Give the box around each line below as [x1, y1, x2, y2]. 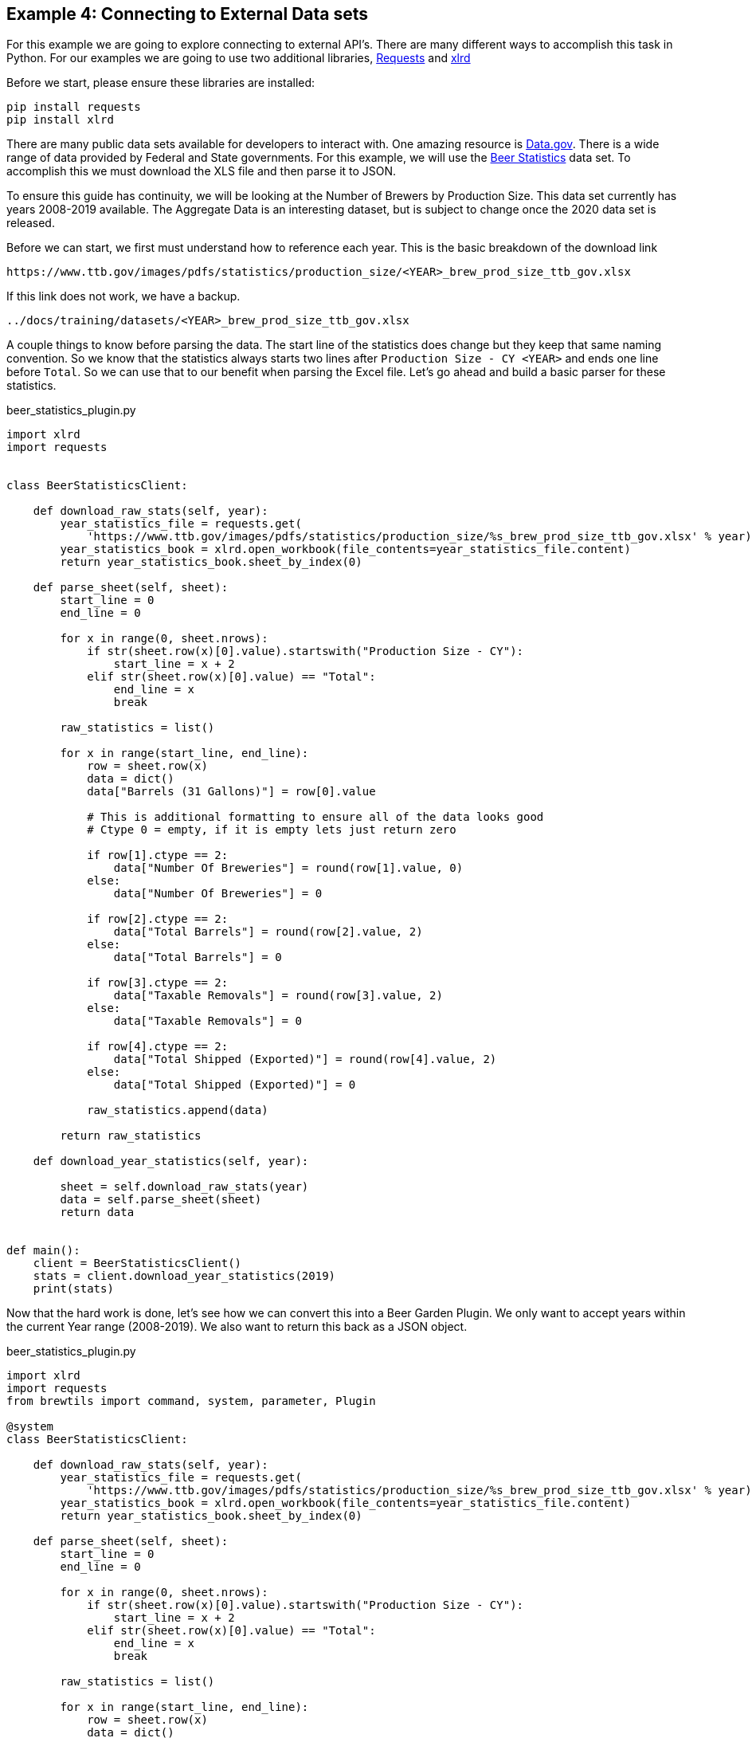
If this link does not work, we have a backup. [6, 289, 241, 304]
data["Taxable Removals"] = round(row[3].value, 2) [113, 989, 443, 1002]
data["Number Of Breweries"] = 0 [113, 887, 323, 900]
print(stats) [33, 1282, 114, 1296]
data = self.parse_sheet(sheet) [60, 1193, 262, 1206]
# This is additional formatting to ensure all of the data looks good [87, 810, 544, 824]
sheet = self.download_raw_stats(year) [60, 1180, 309, 1194]
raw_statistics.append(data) [87, 1104, 268, 1117]
